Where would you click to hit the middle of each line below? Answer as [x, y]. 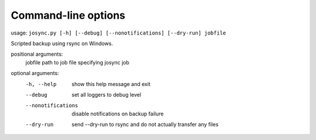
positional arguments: [37, 54]
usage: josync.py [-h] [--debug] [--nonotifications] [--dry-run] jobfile [118, 33]
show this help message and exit [111, 84]
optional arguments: [35, 73]
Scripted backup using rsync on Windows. [62, 43]
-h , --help [41, 84]
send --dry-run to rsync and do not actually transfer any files [145, 124]
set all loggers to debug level [107, 94]
